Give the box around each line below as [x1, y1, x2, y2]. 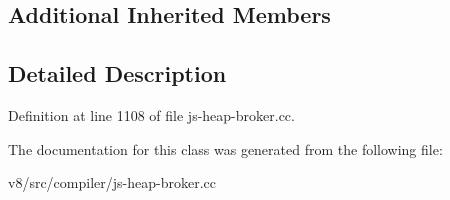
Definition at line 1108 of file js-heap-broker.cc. [8, 104, 295, 125]
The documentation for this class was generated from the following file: [8, 138, 443, 159]
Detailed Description [8, 58, 227, 89]
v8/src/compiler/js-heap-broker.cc [8, 172, 216, 193]
